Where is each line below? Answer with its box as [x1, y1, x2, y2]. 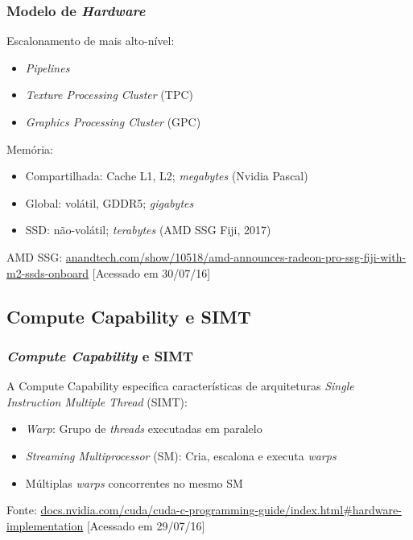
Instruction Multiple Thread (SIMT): [6, 393, 188, 410]
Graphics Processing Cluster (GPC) [25, 113, 201, 130]
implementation [6, 517, 84, 534]
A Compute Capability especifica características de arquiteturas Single [6, 377, 354, 394]
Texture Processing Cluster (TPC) [25, 86, 194, 103]
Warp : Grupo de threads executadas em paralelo [25, 420, 262, 437]
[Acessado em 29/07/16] [86, 517, 205, 534]
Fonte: [6, 501, 37, 518]
